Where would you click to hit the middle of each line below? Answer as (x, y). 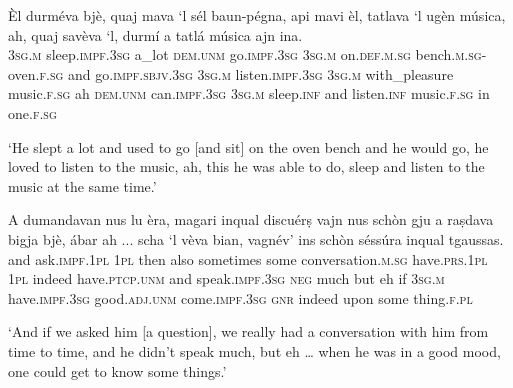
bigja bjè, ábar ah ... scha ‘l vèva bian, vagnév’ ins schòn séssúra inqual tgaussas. (256, 238)
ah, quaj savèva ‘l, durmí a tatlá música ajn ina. (155, 34)
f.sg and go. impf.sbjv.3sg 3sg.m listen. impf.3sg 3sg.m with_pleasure (246, 73)
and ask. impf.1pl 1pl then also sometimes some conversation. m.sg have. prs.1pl (248, 258)
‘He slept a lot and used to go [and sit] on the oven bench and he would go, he (248, 146)
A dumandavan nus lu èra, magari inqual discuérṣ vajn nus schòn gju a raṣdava (251, 219)
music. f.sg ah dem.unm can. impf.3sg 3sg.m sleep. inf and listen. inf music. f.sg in (249, 93)
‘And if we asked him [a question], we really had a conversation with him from (248, 331)
